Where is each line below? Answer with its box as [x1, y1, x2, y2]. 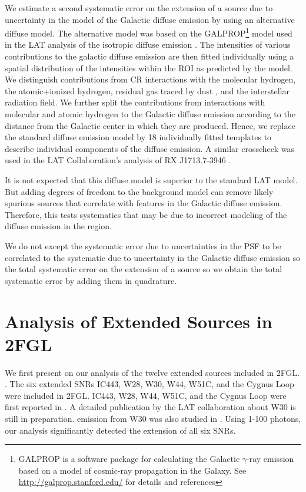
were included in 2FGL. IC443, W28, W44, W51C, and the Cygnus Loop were [5, 389, 287, 401]
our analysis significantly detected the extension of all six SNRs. [5, 424, 236, 436]
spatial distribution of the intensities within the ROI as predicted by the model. [5, 61, 292, 74]
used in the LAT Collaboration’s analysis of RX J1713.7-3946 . [5, 154, 231, 166]
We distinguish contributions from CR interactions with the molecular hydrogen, [5, 73, 296, 85]
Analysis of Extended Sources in [5, 309, 272, 333]
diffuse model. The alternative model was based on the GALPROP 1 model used [5, 25, 292, 39]
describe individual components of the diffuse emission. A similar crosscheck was [5, 142, 294, 154]
